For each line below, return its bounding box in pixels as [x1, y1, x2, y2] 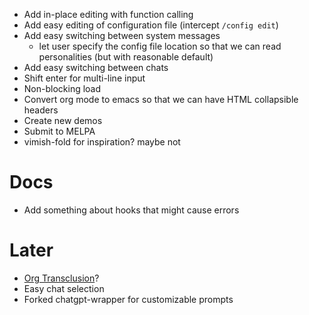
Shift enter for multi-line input [23, 72, 146, 84]
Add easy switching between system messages [23, 30, 221, 41]
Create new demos [23, 115, 103, 126]
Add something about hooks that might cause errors [23, 204, 240, 216]
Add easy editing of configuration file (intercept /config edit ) [23, 19, 279, 31]
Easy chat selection [23, 282, 105, 294]
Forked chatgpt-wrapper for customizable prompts [23, 293, 234, 305]
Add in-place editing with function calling [23, 9, 194, 20]
